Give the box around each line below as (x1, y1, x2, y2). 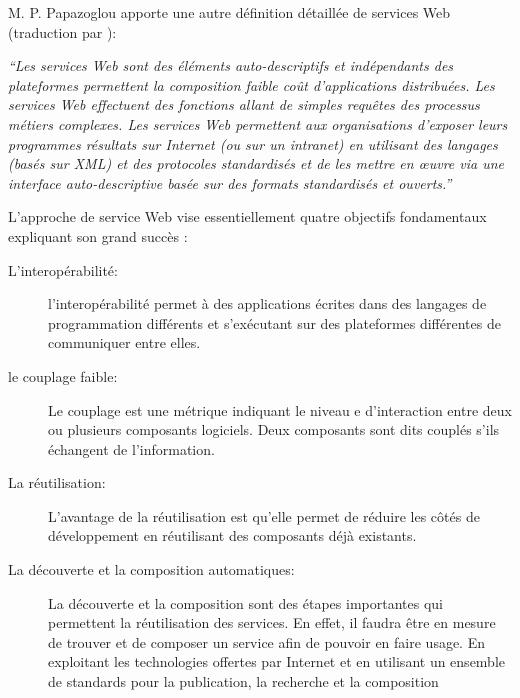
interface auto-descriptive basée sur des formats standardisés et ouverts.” (8, 172, 452, 193)
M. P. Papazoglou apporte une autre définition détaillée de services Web (8, 2, 451, 22)
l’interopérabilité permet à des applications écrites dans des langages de (48, 293, 487, 314)
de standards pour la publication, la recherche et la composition (48, 671, 439, 692)
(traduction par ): (8, 21, 117, 42)
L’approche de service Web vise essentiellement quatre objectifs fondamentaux (8, 206, 487, 227)
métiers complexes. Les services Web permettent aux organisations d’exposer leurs (8, 113, 508, 134)
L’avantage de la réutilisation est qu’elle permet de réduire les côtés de (48, 505, 480, 526)
